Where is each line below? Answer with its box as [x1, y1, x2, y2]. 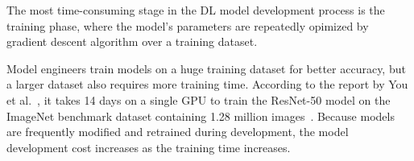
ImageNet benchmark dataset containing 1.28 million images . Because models [6, 107, 395, 124]
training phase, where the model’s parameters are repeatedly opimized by [6, 17, 369, 34]
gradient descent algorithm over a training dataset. [6, 33, 258, 50]
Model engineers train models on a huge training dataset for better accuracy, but [6, 60, 406, 76]
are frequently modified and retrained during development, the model [6, 123, 349, 140]
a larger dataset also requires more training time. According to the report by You [6, 76, 408, 93]
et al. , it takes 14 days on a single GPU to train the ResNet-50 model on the [6, 91, 391, 108]
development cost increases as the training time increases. [6, 138, 291, 155]
